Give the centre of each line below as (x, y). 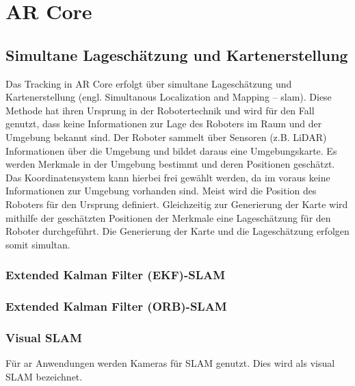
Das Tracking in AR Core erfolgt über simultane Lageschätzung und (149, 83)
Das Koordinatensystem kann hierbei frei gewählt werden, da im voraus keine (168, 177)
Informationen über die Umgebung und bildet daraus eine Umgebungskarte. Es (171, 150)
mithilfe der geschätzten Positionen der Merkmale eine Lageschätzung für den (168, 217)
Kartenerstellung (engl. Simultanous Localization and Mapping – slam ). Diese (169, 97)
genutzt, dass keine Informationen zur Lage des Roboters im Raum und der (164, 124)
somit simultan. (38, 244)
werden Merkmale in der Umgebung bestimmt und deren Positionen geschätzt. (170, 164)
